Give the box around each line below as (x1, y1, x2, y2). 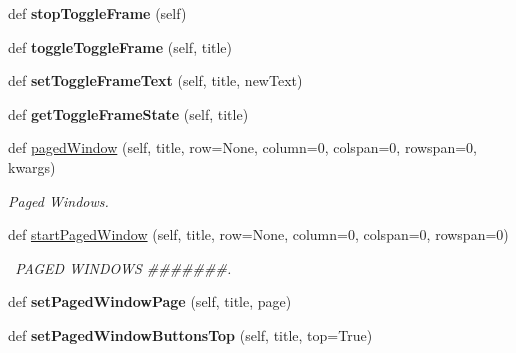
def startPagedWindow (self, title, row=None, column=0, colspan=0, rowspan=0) (8, 224, 509, 245)
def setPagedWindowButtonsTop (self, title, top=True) (8, 324, 373, 345)
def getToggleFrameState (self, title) (8, 103, 249, 124)
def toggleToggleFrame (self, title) (8, 36, 233, 57)
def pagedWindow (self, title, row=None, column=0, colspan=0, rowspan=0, (8, 137, 477, 158)
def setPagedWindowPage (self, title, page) (8, 291, 292, 312)
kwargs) (8, 156, 56, 177)
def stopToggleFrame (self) (8, 3, 187, 23)
